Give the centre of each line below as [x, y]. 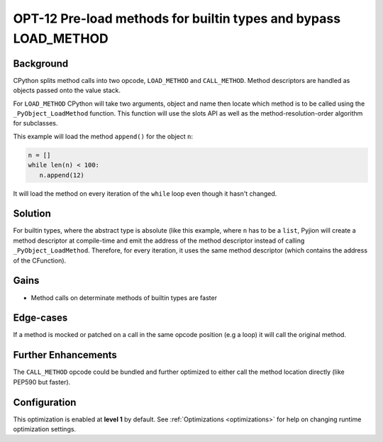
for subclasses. [35, 123]
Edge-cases [40, 318]
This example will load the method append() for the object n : [103, 136]
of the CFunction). [40, 260]
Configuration [45, 402]
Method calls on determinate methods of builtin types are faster [124, 297]
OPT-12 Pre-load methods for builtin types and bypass [177, 18]
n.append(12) [62, 175]
